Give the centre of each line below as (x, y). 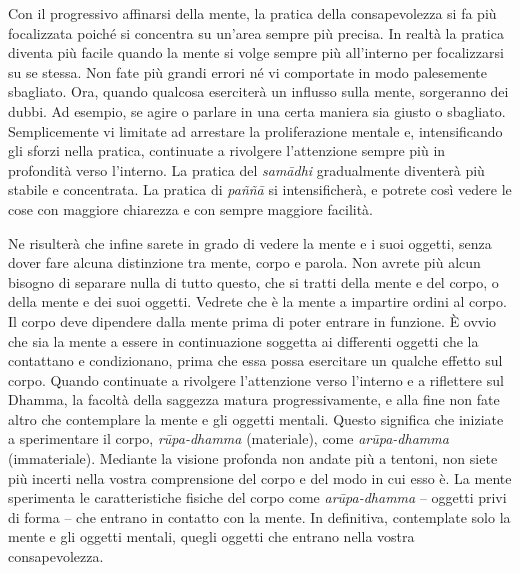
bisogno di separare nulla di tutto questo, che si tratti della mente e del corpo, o (253, 281)
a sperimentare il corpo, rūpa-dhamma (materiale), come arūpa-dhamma (228, 438)
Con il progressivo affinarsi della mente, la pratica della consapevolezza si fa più (252, 13)
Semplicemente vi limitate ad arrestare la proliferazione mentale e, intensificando (255, 130)
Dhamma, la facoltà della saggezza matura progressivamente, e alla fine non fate (254, 399)
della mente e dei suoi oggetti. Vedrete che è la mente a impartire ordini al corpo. (257, 301)
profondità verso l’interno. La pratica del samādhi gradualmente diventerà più (246, 169)
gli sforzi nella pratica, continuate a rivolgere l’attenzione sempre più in (227, 150)
